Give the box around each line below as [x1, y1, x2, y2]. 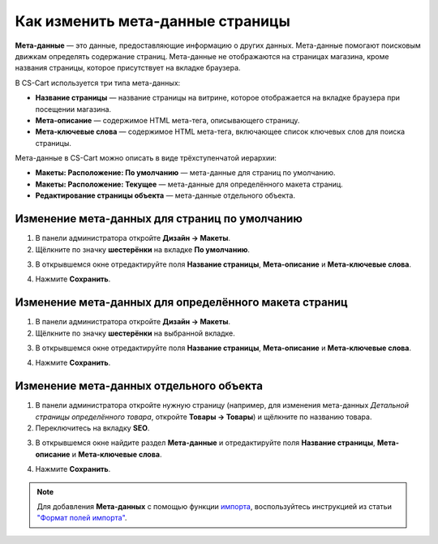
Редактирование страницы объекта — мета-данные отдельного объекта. [35, 191, 296, 200]
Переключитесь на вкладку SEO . [35, 423, 150, 433]
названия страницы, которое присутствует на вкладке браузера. [15, 63, 241, 73]
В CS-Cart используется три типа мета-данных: [15, 78, 181, 88]
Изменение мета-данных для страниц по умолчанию [15, 212, 303, 226]
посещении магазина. [35, 104, 112, 114]
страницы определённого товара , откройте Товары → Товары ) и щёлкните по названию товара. [35, 412, 372, 422]
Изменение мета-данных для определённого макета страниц [15, 296, 348, 310]
